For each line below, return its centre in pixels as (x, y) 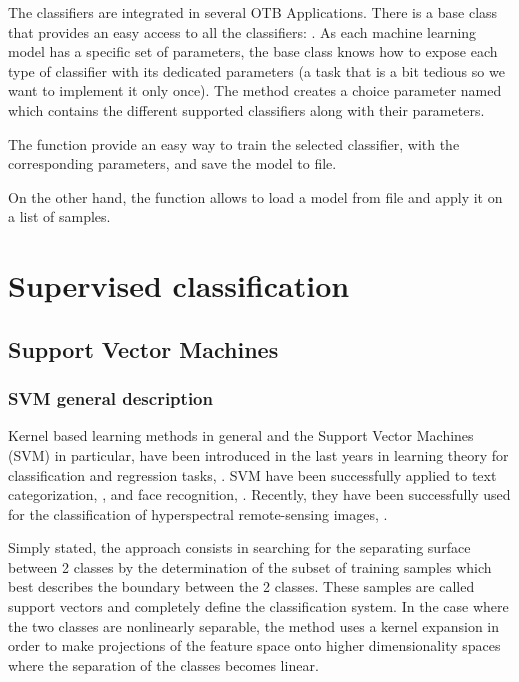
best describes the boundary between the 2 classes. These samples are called (241, 586)
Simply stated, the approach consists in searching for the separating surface (239, 547)
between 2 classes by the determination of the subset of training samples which (250, 566)
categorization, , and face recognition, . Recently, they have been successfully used (259, 494)
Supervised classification (179, 285)
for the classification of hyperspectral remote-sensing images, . (198, 513)
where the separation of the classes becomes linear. (163, 664)
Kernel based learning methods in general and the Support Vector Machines (241, 435)
